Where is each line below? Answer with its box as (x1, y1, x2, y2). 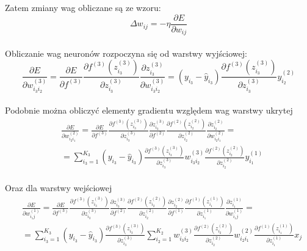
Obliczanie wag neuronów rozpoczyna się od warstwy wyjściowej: (5, 46, 247, 59)
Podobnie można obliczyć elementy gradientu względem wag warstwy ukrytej (5, 104, 293, 117)
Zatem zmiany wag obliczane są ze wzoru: (5, 1, 161, 13)
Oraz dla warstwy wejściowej (5, 181, 112, 194)
